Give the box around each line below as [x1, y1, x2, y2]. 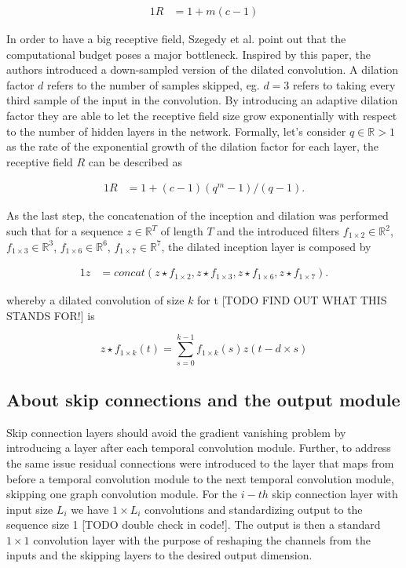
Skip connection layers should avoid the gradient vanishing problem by [6, 424, 346, 440]
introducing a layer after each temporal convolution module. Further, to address [6, 439, 391, 456]
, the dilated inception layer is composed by [161, 238, 371, 254]
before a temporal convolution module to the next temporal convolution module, [6, 470, 394, 486]
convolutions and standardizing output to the [144, 501, 363, 517]
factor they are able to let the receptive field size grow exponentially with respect [6, 107, 397, 123]
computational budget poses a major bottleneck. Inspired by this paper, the [6, 46, 371, 62]
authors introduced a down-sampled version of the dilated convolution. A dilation [6, 61, 398, 78]
